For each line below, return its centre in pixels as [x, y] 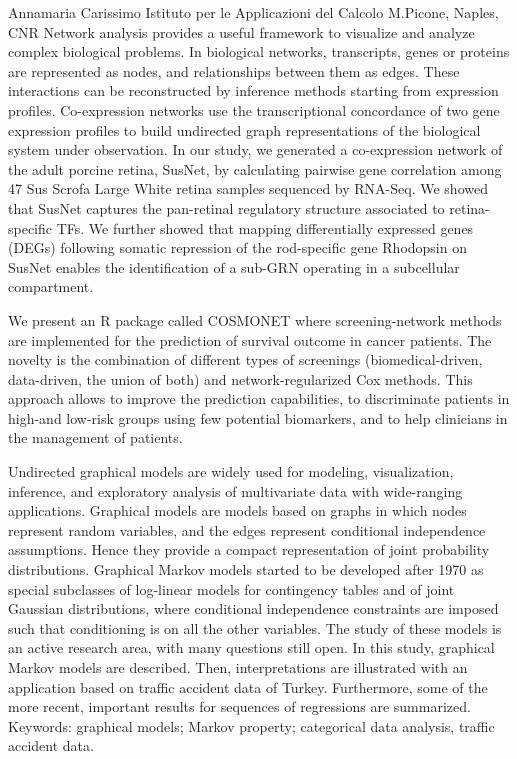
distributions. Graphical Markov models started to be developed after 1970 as [246, 569]
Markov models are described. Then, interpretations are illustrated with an [238, 667]
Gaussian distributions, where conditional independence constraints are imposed [253, 608]
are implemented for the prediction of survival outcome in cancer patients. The [250, 339]
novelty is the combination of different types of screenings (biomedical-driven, [245, 359]
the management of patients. [95, 437]
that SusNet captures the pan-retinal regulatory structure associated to [226, 207]
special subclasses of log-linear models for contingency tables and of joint [231, 588]
